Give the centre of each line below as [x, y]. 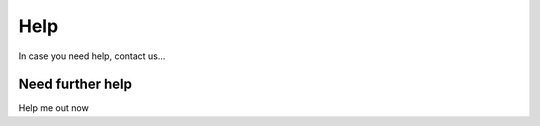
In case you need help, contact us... [92, 56]
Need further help [75, 84]
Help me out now [53, 108]
